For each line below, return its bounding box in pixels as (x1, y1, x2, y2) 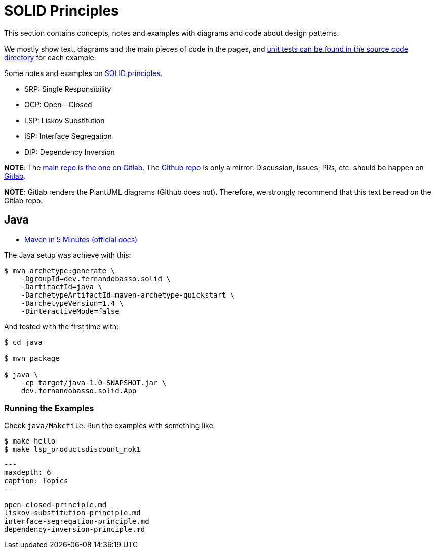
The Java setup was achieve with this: (4, 250, 131, 260)
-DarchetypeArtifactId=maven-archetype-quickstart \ (21, 290, 235, 299)
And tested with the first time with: (4, 322, 118, 331)
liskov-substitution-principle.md (4, 509, 141, 518)
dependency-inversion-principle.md (4, 525, 145, 534)
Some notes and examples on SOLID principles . (4, 68, 163, 78)
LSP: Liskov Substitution (24, 116, 105, 125)
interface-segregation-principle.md (4, 517, 149, 526)
